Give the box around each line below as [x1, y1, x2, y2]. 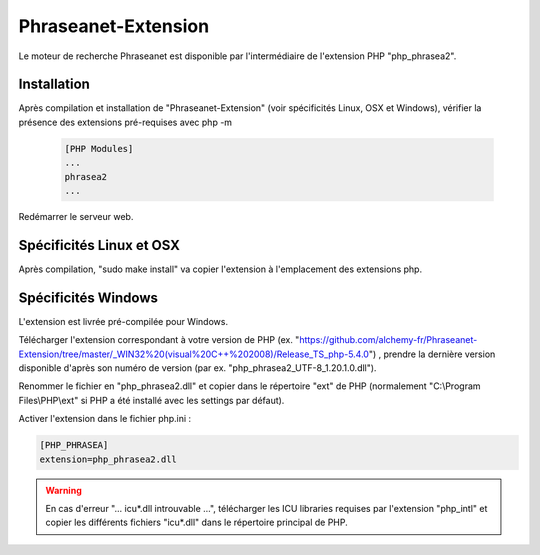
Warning [45, 484, 82, 496]
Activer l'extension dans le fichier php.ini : [18, 413, 192, 425]
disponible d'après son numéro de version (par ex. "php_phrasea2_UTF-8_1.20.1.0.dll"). [18, 361, 377, 374]
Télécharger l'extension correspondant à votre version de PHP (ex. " [18, 334, 300, 346]
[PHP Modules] [64, 143, 134, 154]
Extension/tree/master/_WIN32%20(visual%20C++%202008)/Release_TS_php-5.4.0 [18, 348, 370, 360]
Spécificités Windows [18, 289, 159, 306]
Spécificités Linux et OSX [18, 236, 180, 254]
